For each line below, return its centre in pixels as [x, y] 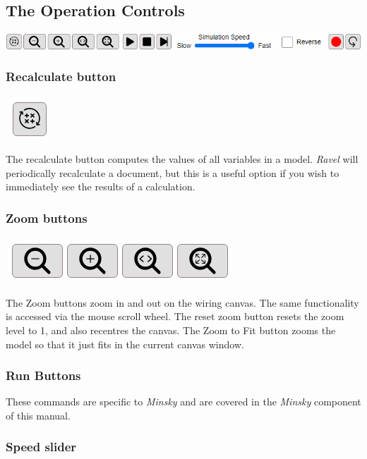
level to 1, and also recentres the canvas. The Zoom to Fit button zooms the [171, 330]
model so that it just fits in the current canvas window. [125, 344]
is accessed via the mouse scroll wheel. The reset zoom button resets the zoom [175, 316]
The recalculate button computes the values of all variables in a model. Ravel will [182, 159]
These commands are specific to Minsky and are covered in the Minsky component [183, 402]
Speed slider [41, 447]
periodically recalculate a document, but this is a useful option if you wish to [173, 172]
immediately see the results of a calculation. [101, 186]
